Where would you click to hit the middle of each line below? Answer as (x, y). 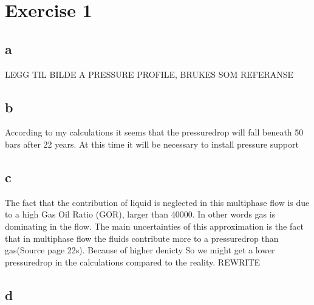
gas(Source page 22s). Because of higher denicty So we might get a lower (140, 250)
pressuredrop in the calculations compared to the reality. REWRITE (133, 262)
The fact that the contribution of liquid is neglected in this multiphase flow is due (157, 202)
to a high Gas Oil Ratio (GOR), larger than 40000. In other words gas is (140, 214)
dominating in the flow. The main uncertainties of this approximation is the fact (154, 226)
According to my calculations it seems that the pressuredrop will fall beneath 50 (154, 132)
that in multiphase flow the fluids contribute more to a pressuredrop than (142, 238)
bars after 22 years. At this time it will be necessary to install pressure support (152, 144)
